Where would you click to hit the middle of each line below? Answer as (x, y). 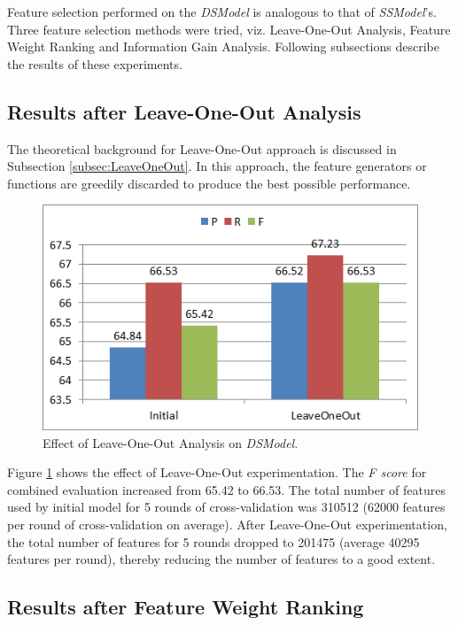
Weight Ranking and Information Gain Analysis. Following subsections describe (223, 46)
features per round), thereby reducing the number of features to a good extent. (221, 559)
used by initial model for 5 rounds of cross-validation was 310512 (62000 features (226, 507)
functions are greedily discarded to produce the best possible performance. (209, 183)
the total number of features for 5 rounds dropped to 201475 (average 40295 (213, 541)
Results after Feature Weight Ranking (186, 607)
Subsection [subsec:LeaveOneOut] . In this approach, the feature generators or (217, 166)
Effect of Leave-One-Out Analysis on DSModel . (171, 442)
